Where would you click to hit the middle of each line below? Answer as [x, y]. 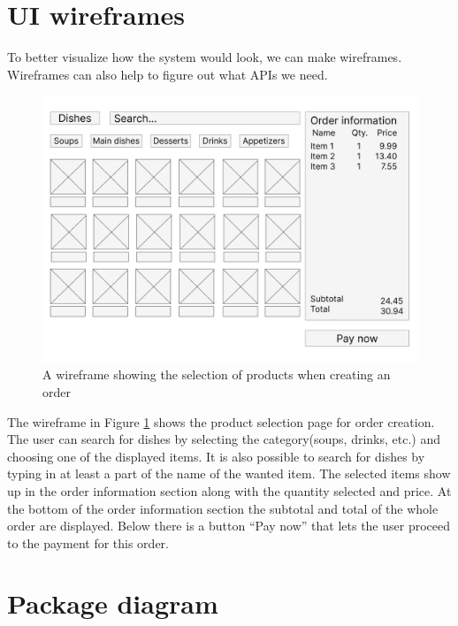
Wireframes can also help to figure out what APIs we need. [168, 74]
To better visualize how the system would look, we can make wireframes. [205, 57]
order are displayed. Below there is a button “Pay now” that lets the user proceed [229, 526]
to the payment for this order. [88, 542]
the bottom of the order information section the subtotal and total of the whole [223, 508]
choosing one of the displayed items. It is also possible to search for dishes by [216, 456]
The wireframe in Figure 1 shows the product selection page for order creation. [221, 421]
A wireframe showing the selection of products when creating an [217, 374]
